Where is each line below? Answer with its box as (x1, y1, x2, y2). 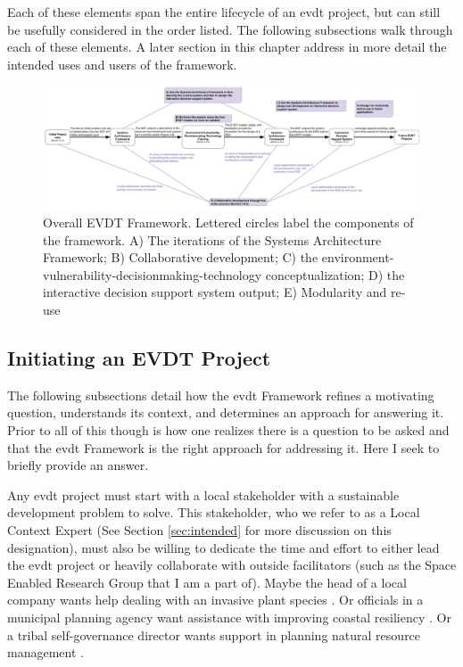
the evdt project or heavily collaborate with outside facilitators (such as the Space (7, 556, 457, 574)
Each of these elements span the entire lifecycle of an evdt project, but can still (7, 3, 441, 21)
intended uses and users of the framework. (7, 54, 237, 73)
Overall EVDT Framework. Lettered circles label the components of (43, 213, 414, 232)
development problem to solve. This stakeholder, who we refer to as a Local (7, 503, 420, 522)
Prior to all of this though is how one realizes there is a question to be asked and (7, 421, 450, 440)
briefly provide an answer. (7, 456, 149, 474)
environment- (321, 248, 394, 267)
